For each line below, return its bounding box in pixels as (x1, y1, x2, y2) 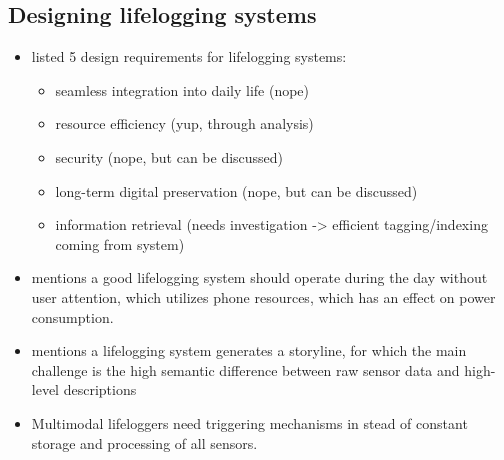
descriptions (63, 379, 137, 400)
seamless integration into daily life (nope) (55, 79, 310, 100)
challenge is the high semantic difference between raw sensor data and (31, 359, 460, 380)
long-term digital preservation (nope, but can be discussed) (55, 180, 418, 201)
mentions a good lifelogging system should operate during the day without (31, 267, 488, 288)
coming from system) (55, 233, 185, 254)
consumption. (31, 306, 114, 327)
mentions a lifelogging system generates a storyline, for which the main (31, 340, 467, 361)
